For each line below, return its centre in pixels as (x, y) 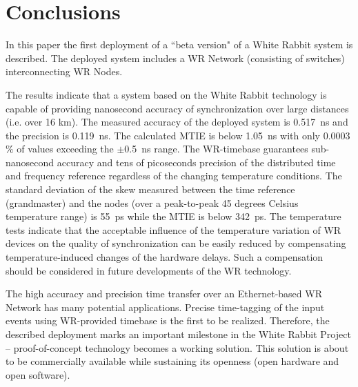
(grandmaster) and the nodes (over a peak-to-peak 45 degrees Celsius (152, 202)
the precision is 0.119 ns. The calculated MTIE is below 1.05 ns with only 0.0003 (178, 135)
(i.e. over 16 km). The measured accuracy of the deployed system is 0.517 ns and (177, 122)
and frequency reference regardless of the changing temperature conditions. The (174, 176)
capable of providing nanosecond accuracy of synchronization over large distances (177, 108)
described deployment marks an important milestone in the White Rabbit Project (178, 334)
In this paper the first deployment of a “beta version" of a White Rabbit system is (179, 44)
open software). (38, 374)
